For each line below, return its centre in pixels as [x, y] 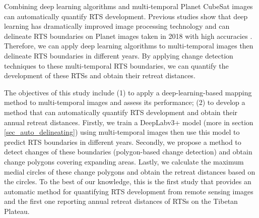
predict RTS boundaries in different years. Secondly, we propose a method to [123, 142]
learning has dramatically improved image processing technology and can [117, 26]
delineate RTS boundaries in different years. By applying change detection [119, 55]
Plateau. [17, 211]
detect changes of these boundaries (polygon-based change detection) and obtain [128, 152]
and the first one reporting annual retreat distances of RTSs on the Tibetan [121, 201]
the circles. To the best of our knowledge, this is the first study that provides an [128, 181]
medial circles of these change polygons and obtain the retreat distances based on [130, 171]
